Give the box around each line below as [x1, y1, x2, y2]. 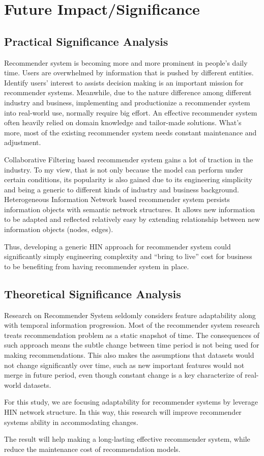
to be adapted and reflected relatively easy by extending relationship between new [4, 214, 260, 224]
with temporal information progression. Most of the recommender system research [4, 320, 260, 330]
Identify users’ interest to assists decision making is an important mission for [4, 77, 244, 88]
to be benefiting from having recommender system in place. [4, 261, 189, 271]
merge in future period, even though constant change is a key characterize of [4, 369, 243, 380]
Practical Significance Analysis [4, 33, 168, 49]
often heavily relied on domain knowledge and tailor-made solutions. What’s [4, 117, 242, 128]
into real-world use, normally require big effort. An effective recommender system [4, 107, 257, 118]
